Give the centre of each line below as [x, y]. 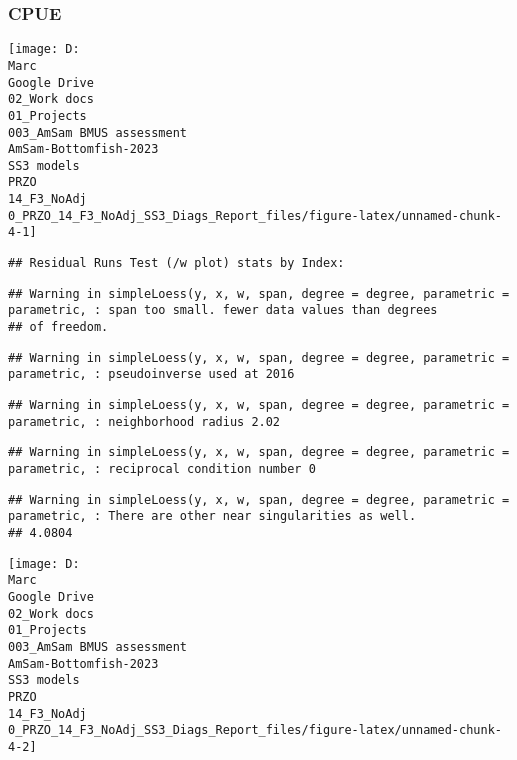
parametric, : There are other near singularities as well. [212, 516]
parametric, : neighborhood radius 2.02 [144, 421]
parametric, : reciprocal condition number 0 [162, 469]
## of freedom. [58, 327]
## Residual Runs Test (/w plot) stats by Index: [176, 263]
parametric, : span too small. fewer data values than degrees [223, 310]
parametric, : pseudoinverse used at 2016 [151, 374]
